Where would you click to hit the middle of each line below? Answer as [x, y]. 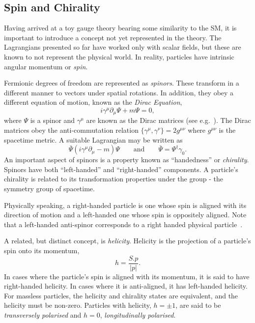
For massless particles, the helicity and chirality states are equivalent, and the [121, 295]
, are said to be [198, 305]
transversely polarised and [43, 314]
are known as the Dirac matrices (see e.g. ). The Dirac [169, 120]
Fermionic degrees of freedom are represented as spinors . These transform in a [122, 83]
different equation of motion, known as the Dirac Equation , [93, 102]
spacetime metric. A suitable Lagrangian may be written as [93, 139]
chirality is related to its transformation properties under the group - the [113, 179]
